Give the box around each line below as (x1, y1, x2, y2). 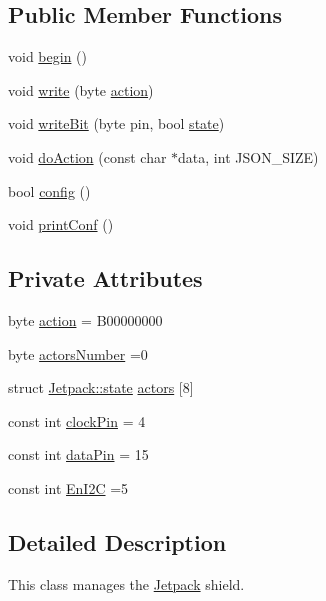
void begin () (8, 46, 87, 67)
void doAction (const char (8, 146, 167, 167)
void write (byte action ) (8, 79, 154, 100)
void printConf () (8, 214, 114, 235)
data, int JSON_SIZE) (178, 146, 319, 167)
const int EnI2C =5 (8, 477, 129, 498)
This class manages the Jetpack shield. (8, 573, 245, 594)
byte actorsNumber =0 (8, 343, 148, 364)
